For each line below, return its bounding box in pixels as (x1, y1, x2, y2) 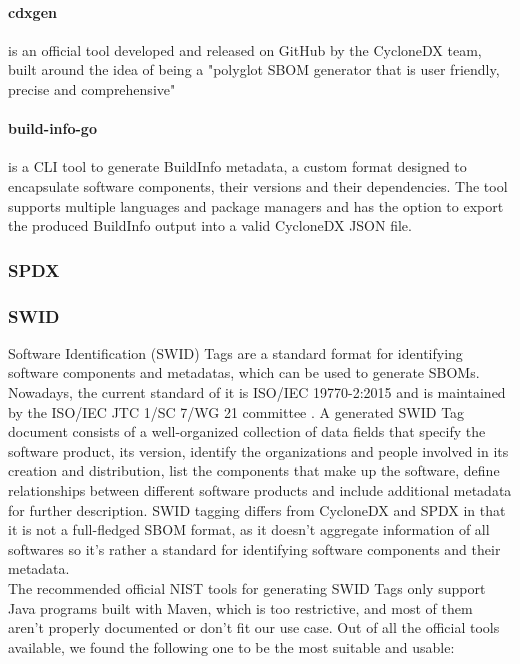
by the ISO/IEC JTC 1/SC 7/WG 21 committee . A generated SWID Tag (8, 401, 465, 422)
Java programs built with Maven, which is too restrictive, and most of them (8, 597, 473, 618)
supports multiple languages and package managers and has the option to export (8, 195, 504, 216)
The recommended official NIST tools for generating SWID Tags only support (8, 577, 486, 598)
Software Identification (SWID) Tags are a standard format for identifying (8, 342, 463, 363)
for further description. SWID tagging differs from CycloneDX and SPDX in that (8, 499, 506, 520)
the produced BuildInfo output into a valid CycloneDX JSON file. (8, 215, 412, 236)
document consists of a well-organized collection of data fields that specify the (8, 421, 486, 442)
